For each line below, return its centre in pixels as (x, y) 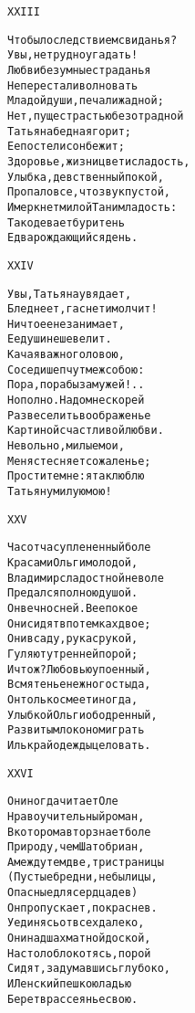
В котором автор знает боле (79, 832)
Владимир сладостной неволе (86, 578)
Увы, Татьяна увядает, (70, 294)
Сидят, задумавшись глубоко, (89, 969)
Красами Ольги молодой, (73, 563)
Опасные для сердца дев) (73, 893)
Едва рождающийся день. (73, 238)
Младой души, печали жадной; (86, 101)
